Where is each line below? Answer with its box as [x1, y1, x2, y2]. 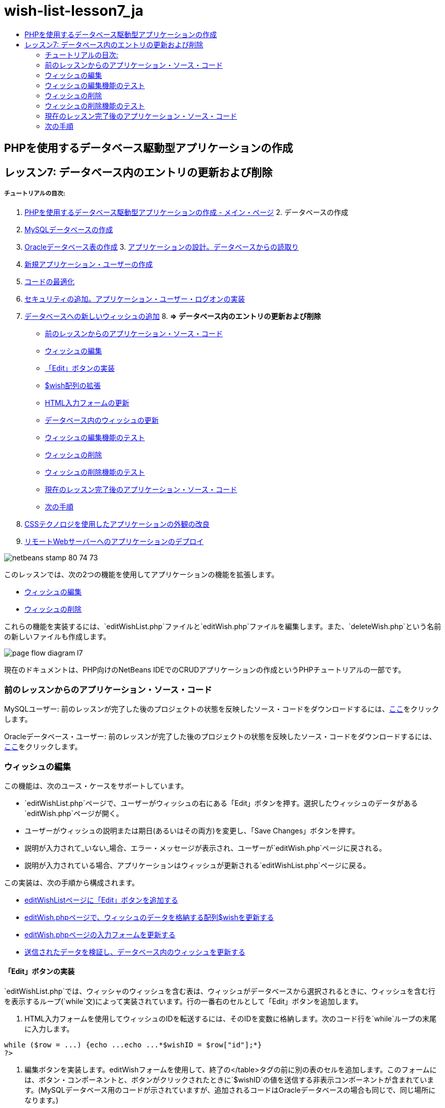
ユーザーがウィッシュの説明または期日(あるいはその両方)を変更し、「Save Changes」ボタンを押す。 [24, 826, 359, 835]
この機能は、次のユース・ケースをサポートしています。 [4, 781, 188, 790]
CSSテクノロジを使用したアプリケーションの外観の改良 [24, 520, 210, 529]
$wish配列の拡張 [45, 381, 101, 390]
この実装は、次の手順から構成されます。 [4, 878, 139, 887]
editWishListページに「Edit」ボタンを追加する [24, 895, 178, 904]
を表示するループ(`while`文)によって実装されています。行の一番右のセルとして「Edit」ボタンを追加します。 [4, 997, 363, 1006]
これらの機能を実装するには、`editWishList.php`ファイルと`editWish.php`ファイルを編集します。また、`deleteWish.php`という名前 [4, 622, 441, 631]
